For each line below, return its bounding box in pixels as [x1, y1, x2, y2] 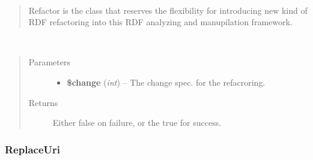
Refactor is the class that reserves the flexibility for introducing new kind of [28, 4, 308, 16]
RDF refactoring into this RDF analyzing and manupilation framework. [28, 16, 293, 28]
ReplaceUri [5, 141, 60, 156]
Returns [28, 96, 58, 108]
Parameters [28, 56, 70, 68]
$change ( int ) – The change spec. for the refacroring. [67, 76, 266, 88]
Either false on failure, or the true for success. [52, 116, 222, 129]
